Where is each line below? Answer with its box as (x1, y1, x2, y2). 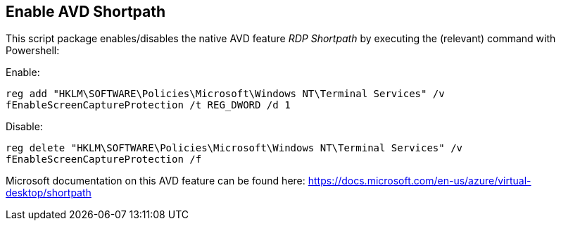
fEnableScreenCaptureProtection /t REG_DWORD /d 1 (6, 99, 291, 111)
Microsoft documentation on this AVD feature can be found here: (6, 175, 305, 187)
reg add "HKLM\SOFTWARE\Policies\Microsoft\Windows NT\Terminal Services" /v (6, 88, 445, 100)
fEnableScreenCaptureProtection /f (6, 153, 202, 165)
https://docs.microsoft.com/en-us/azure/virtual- (308, 175, 531, 187)
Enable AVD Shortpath (6, 3, 166, 20)
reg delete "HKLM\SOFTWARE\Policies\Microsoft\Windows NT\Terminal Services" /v (6, 142, 463, 154)
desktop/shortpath (6, 187, 92, 199)
